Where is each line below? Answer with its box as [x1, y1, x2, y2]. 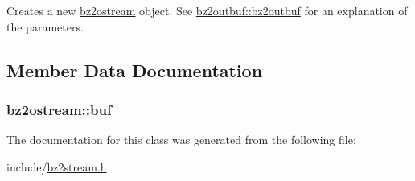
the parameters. [6, 18, 84, 35]
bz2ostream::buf [6, 99, 112, 119]
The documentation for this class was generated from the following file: [6, 131, 356, 148]
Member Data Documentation [6, 57, 263, 82]
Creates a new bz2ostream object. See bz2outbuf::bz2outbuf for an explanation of [6, 2, 408, 19]
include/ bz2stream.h [6, 158, 107, 175]
